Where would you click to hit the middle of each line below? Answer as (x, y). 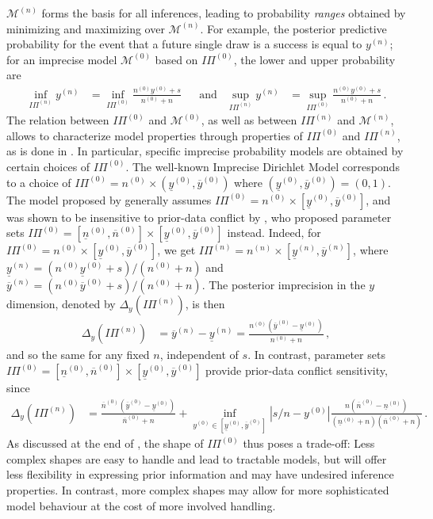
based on (176, 59)
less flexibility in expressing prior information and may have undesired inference (200, 474)
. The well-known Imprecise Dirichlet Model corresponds (262, 166)
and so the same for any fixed (78, 355)
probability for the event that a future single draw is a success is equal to (184, 44)
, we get (176, 250)
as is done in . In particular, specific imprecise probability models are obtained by (205, 151)
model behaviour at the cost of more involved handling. (141, 505)
